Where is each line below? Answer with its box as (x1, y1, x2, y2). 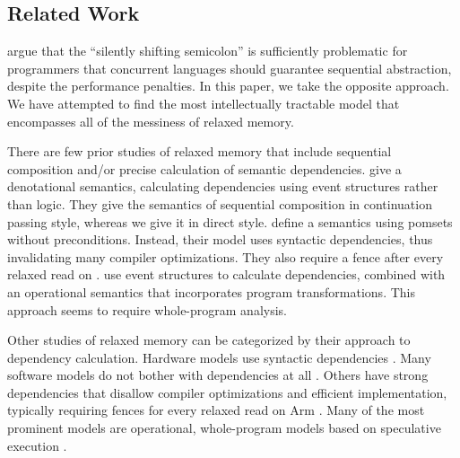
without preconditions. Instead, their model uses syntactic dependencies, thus (7, 230, 433, 249)
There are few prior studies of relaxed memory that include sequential (7, 142, 392, 161)
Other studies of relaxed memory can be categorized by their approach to (7, 330, 411, 349)
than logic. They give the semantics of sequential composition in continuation (7, 194, 432, 213)
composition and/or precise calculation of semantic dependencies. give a (7, 159, 402, 178)
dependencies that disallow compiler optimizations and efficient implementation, (7, 383, 447, 401)
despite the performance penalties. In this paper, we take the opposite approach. (7, 76, 449, 95)
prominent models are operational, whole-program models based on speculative (7, 418, 441, 437)
